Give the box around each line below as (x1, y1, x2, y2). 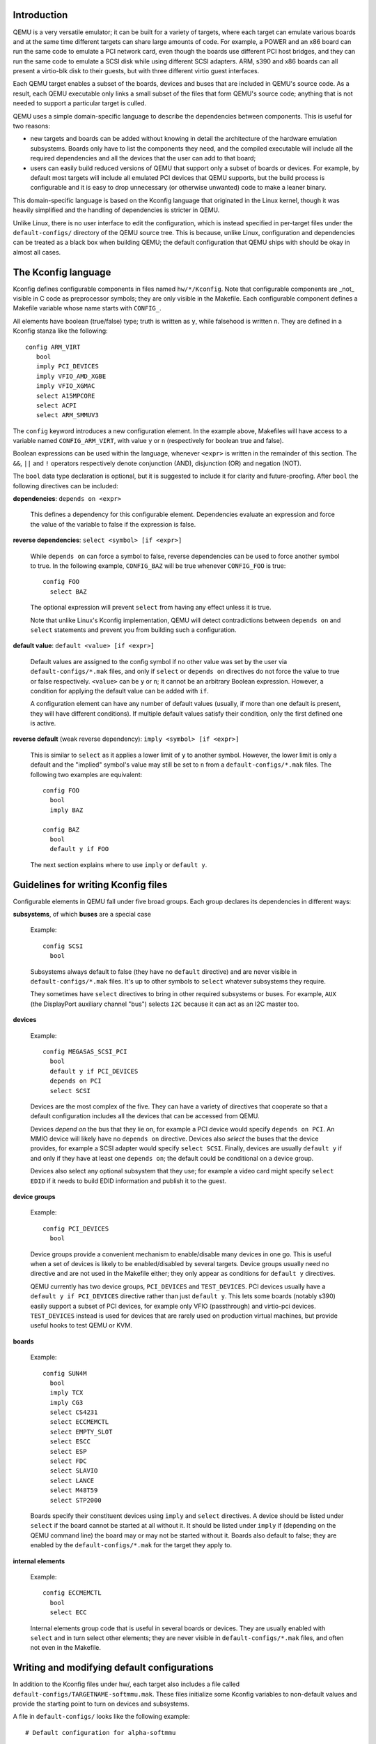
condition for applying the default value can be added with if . (30, 686, 209, 695)
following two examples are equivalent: (30, 770, 143, 779)
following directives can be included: (13, 481, 118, 490)
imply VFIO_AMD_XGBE (36, 372, 107, 380)
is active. (30, 719, 56, 728)
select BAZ (49, 587, 87, 596)
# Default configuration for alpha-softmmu (25, 1729, 176, 1736)
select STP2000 (49, 1496, 102, 1504)
